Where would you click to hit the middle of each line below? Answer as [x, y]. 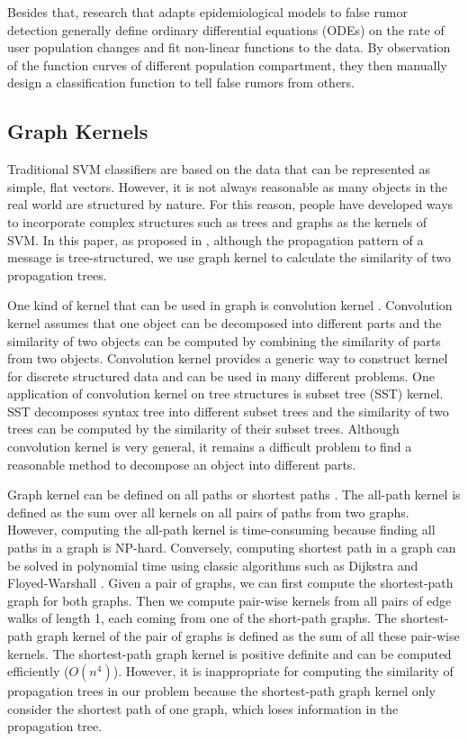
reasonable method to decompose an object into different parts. [182, 464]
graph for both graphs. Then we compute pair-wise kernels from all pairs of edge [229, 600]
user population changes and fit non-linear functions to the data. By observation [229, 47]
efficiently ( [38, 671]
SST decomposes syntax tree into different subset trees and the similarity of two [228, 411]
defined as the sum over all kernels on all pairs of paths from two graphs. [208, 512]
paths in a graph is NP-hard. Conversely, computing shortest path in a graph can [232, 548]
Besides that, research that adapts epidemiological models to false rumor [207, 12]
